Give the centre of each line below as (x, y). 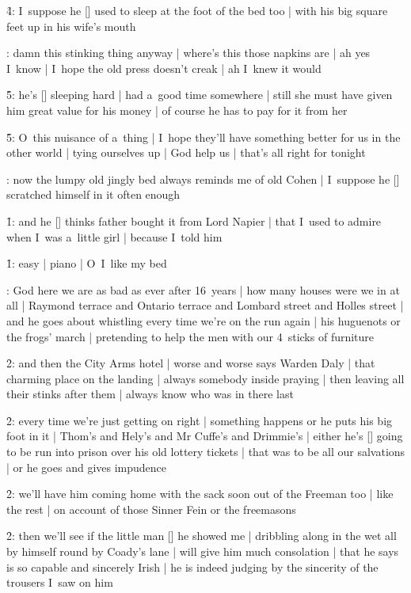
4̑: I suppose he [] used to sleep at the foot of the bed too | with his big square (197, 10)
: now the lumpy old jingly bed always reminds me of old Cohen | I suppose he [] (203, 179)
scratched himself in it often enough (93, 194)
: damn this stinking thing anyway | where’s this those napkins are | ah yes (188, 53)
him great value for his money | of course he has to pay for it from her (177, 110)
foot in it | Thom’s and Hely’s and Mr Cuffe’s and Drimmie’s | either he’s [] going (205, 436)
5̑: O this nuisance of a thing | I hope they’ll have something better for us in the (204, 137)
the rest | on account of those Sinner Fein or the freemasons (151, 509)
